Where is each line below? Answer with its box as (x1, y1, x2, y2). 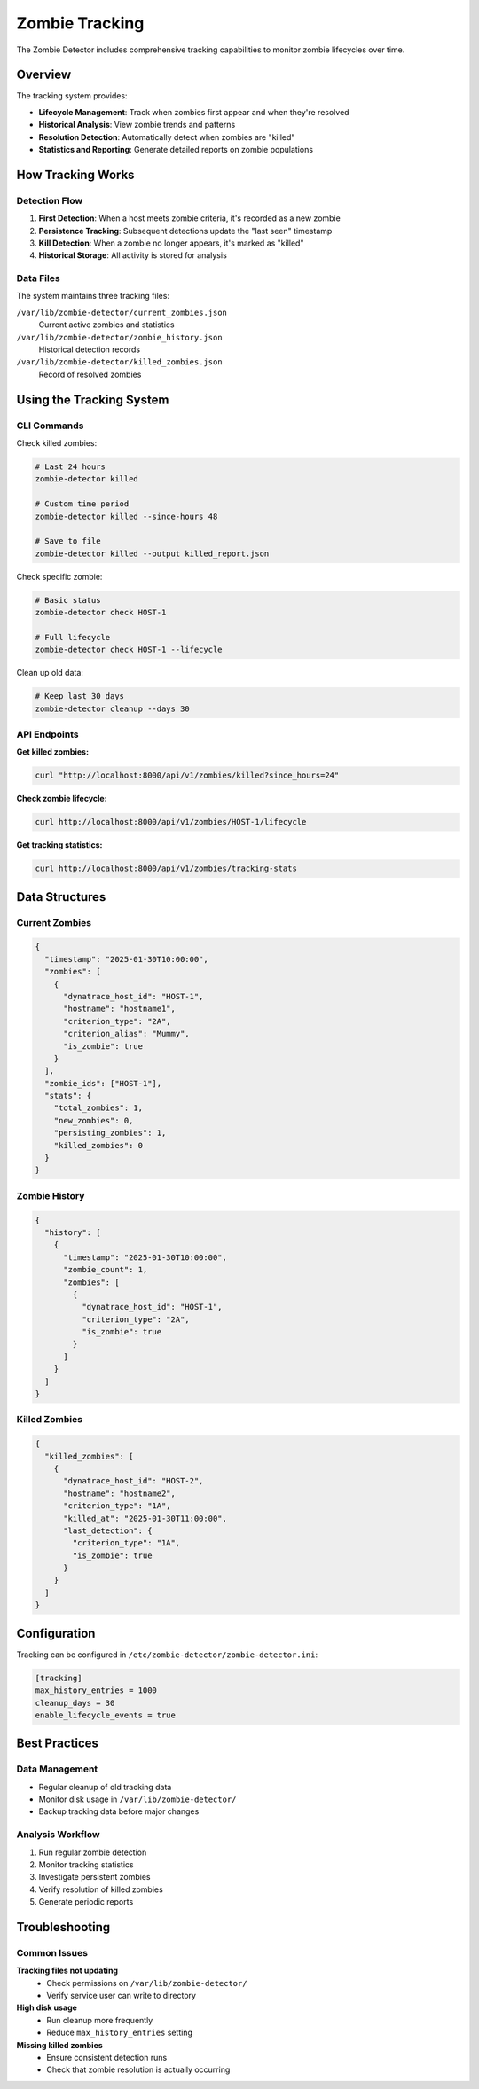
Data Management (16, 1763, 98, 1775)
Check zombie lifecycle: (16, 794, 107, 804)
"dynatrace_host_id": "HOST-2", (63, 1476, 204, 1486)
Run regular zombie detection (38, 1847, 147, 1858)
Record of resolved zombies (38, 369, 142, 379)
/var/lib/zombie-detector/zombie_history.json (16, 333, 223, 342)
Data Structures (16, 889, 106, 904)
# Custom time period (35, 499, 130, 509)
